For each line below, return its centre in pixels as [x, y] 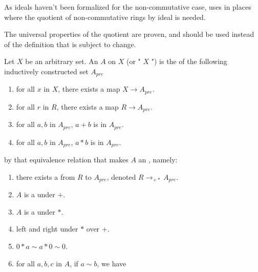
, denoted [121, 176]
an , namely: [158, 160]
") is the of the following [189, 61]
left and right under [47, 229]
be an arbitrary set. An [62, 61]
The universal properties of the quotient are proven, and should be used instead [129, 34]
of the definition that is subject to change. [70, 44]
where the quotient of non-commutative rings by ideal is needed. [105, 17]
